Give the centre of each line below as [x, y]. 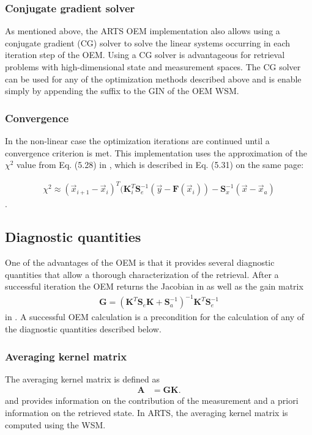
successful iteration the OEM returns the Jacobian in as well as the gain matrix [154, 286]
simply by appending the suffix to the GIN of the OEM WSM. [122, 91]
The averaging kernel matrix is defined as [83, 378]
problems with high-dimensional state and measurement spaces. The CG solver [153, 67]
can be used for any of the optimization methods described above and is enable [153, 79]
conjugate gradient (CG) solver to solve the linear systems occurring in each [148, 42]
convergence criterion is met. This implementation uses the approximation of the [156, 152]
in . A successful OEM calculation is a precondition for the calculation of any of [155, 317]
